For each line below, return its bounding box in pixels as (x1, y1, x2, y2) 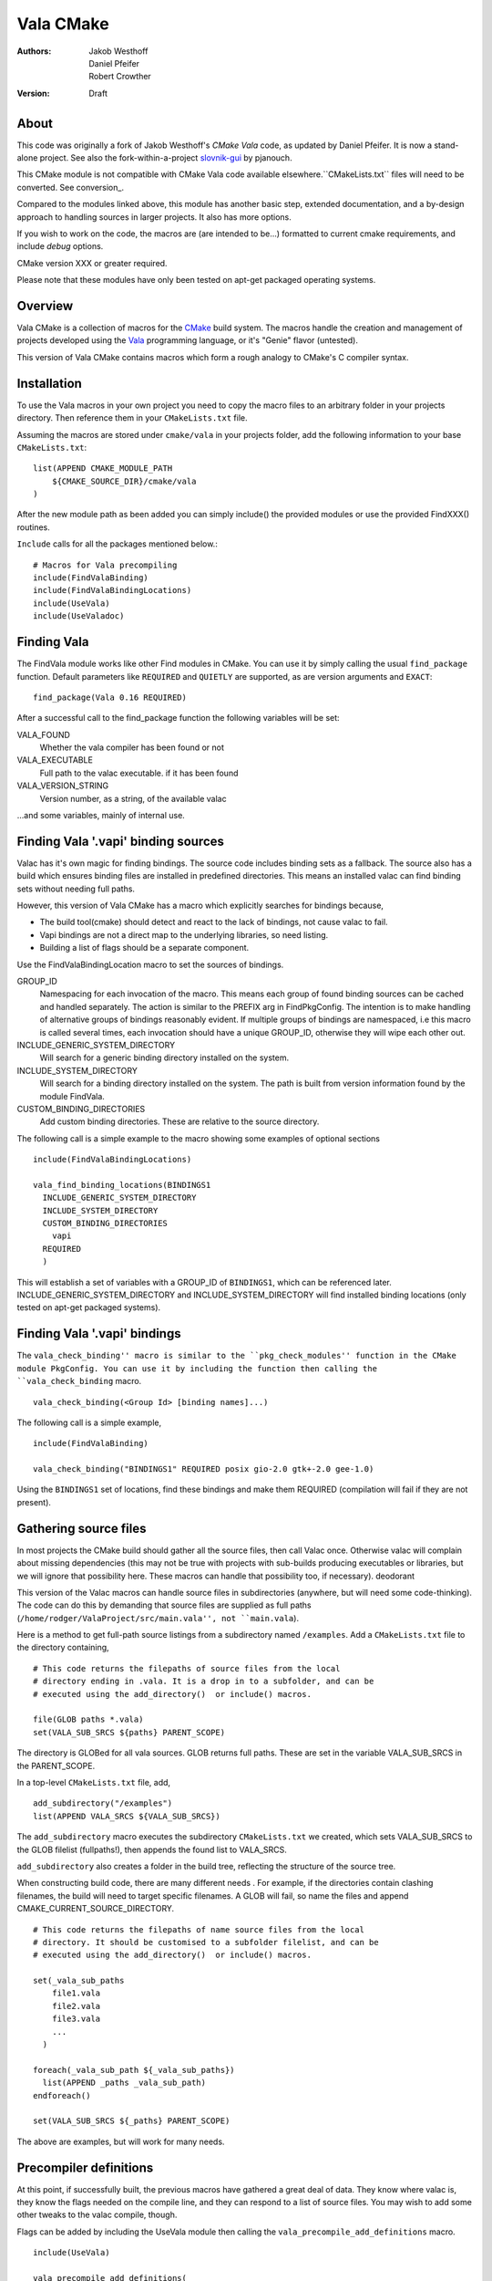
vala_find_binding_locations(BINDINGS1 (33, 1180, 211, 1190)
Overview (16, 297, 74, 314)
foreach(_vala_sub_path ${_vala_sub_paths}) (33, 2065, 236, 2075)
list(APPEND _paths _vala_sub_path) (42, 2078, 207, 2088)
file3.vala (51, 2014, 101, 2025)
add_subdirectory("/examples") (33, 1798, 173, 1808)
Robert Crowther (88, 71, 152, 82)
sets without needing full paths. (16, 883, 136, 894)
